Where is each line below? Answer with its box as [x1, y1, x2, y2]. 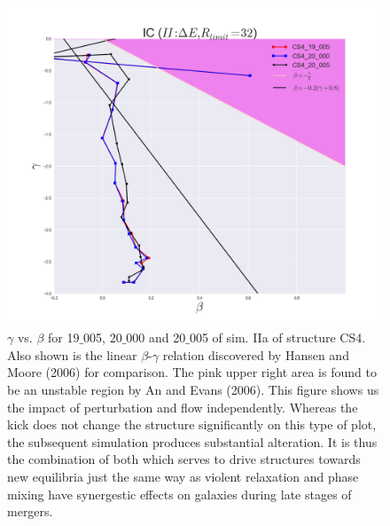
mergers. [7, 502, 53, 521]
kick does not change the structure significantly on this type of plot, [7, 415, 377, 434]
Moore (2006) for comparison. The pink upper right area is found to [7, 363, 377, 381]
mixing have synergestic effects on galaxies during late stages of [7, 484, 352, 503]
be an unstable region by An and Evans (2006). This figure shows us [7, 380, 379, 398]
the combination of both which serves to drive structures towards [7, 450, 361, 468]
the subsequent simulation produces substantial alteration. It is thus [7, 432, 378, 451]
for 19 [47, 328, 80, 347]
